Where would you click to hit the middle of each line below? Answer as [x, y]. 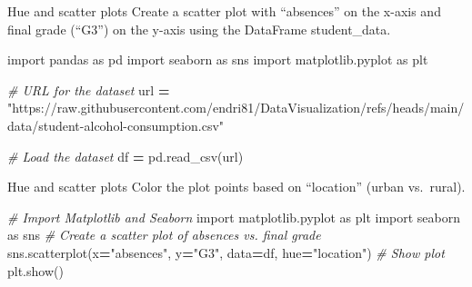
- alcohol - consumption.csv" [152, 125]
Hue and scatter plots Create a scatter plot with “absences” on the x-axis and [224, 11]
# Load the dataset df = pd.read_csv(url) [126, 156]
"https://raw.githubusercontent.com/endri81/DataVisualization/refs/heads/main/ [236, 108]
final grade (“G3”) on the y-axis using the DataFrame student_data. [199, 29]
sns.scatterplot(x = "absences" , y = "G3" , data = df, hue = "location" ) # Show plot [226, 252]
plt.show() [35, 270]
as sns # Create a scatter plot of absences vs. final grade [164, 235]
